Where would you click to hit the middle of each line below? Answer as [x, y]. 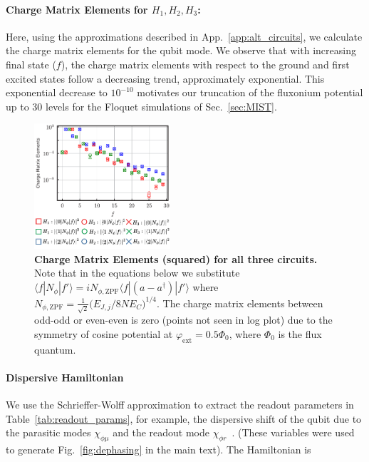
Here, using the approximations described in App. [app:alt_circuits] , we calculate [184, 36]
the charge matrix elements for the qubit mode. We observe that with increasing [181, 50]
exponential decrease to [57, 92]
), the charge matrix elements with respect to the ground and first [205, 64]
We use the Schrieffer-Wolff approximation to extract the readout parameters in [180, 405]
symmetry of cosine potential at [104, 333]
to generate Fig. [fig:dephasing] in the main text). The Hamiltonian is [158, 450]
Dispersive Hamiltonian [65, 377]
